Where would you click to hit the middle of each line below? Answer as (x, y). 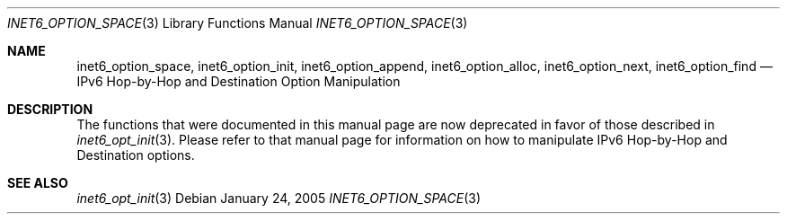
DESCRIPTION (50, 109)
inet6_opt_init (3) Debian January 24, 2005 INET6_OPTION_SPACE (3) (279, 198)
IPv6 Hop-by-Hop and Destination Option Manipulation (239, 81)
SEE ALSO (38, 183)
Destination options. (136, 155)
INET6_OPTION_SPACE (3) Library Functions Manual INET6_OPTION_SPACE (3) (238, 23)
